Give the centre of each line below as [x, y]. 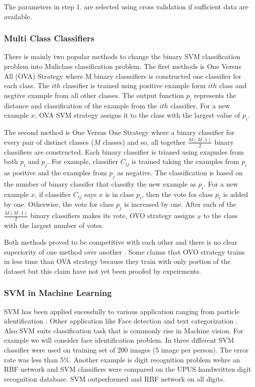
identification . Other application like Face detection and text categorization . [121, 321]
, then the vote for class [177, 194]
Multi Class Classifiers [49, 38]
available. [18, 16]
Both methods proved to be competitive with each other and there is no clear [121, 242]
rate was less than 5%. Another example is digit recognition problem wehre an [122, 359]
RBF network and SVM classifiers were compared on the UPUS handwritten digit [128, 369]
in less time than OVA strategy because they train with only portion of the [117, 261]
